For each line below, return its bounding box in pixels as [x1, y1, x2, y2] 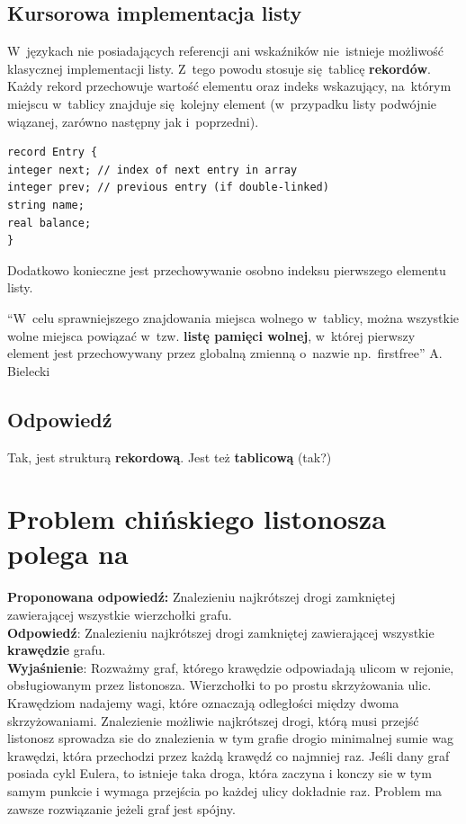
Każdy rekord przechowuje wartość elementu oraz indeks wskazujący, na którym [7, 76, 452, 95]
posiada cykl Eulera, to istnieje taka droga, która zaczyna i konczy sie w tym [7, 764, 432, 783]
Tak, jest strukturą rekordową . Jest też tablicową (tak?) [7, 447, 332, 466]
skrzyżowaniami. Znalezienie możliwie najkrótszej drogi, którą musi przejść [7, 711, 419, 730]
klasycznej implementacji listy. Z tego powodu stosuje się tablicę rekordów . [7, 58, 431, 77]
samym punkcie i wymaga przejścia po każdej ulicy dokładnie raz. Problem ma [7, 781, 443, 800]
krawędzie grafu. [7, 640, 106, 659]
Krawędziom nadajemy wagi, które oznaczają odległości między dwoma [7, 693, 399, 712]
